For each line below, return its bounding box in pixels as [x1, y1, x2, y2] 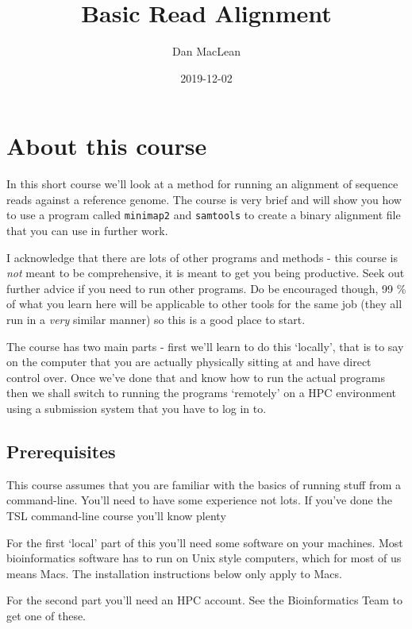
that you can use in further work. [6, 222, 168, 239]
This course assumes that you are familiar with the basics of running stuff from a [6, 476, 402, 492]
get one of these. [6, 607, 87, 623]
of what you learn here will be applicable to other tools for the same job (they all [6, 295, 402, 312]
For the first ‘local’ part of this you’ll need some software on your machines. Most [6, 534, 403, 550]
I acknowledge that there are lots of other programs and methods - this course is [6, 249, 398, 265]
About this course [6, 129, 207, 162]
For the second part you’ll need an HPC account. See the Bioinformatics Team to [6, 592, 402, 608]
